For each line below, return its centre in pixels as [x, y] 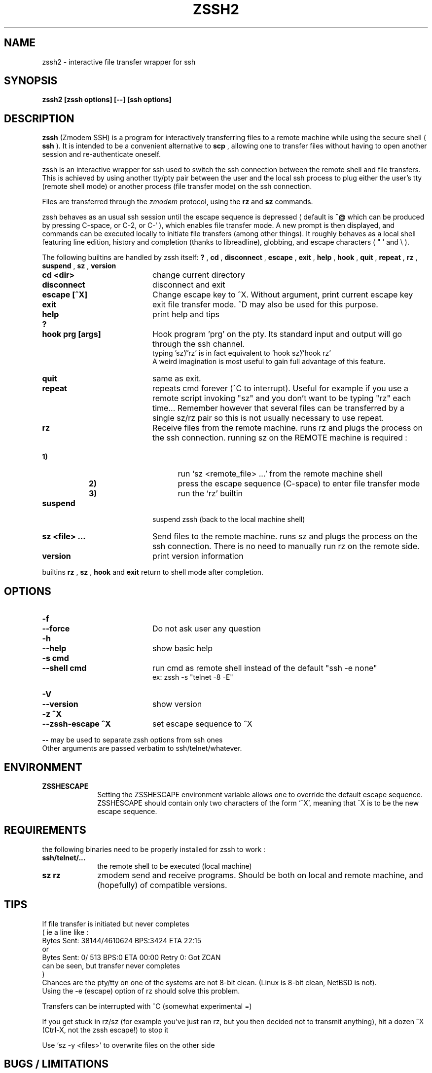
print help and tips [186, 314]
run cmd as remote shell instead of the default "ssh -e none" [265, 668]
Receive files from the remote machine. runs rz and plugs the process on [287, 428]
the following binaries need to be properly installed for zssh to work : [154, 849]
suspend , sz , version [79, 266]
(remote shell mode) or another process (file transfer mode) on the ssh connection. [177, 186]
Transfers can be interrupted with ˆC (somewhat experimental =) [147, 1006]
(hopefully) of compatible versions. [162, 885]
